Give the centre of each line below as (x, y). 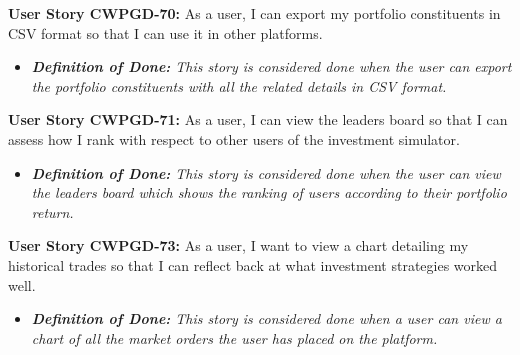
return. (52, 211)
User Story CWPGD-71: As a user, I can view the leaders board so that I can (258, 119)
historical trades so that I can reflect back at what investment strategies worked (253, 264)
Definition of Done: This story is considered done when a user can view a (266, 318)
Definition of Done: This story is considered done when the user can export (271, 66)
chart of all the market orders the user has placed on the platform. (234, 337)
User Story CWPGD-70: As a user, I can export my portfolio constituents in (254, 13)
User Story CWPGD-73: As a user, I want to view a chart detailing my (238, 245)
